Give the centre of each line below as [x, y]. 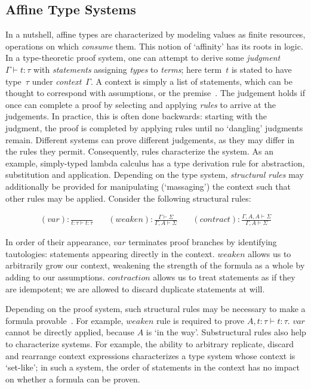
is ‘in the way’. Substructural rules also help [226, 332]
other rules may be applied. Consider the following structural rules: [128, 198]
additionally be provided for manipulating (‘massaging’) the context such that [148, 186]
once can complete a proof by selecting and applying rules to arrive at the [141, 104]
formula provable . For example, [64, 320]
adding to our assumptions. [55, 277]
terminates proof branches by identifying [203, 242]
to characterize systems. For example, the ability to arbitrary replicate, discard [150, 344]
